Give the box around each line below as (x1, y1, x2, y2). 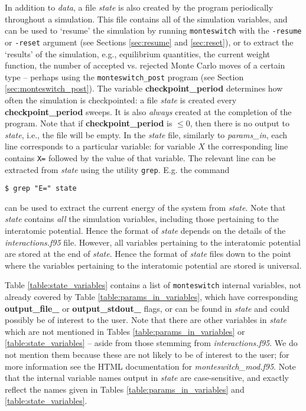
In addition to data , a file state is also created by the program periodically (5, 1, 274, 13)
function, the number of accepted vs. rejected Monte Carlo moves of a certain (5, 59, 285, 71)
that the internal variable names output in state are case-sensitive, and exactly (5, 371, 289, 384)
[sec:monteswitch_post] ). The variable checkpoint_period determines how (5, 82, 283, 94)
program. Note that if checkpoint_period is (5, 117, 172, 129)
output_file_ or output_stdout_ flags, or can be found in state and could (5, 302, 290, 314)
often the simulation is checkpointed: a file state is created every (5, 93, 237, 106)
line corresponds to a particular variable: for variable (5, 140, 196, 152)
